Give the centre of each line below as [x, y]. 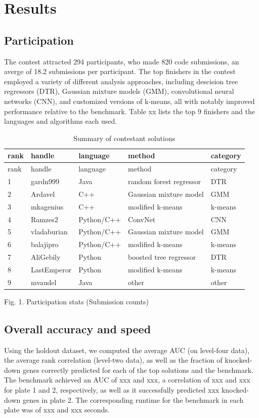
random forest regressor [164, 181]
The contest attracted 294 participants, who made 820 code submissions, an [122, 61]
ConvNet [142, 219]
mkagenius [47, 206]
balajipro [45, 244]
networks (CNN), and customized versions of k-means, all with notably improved [129, 101]
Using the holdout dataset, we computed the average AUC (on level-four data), [127, 350]
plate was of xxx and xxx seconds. [57, 410]
